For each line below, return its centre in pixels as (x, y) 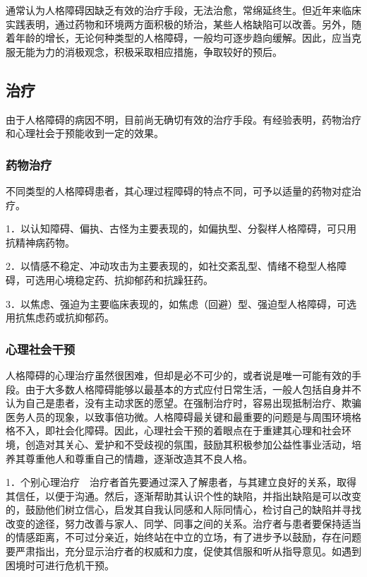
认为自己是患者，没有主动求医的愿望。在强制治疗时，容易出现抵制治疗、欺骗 (183, 403)
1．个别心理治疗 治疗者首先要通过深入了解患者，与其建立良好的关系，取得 (181, 482)
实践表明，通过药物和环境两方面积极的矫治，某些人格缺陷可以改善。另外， (179, 24)
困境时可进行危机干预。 (60, 565)
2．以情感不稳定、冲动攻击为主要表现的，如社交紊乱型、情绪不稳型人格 (171, 266)
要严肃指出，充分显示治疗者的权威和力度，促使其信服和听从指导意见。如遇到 (183, 551)
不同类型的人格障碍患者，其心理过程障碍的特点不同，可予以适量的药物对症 (179, 190)
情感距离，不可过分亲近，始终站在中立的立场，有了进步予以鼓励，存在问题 (188, 537)
